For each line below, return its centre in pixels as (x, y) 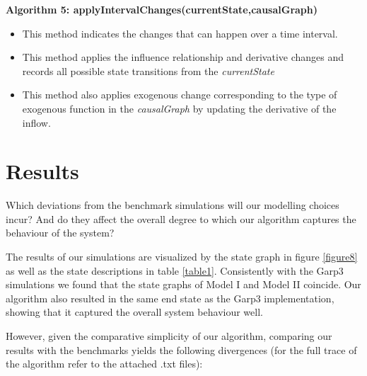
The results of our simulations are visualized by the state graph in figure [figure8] (182, 257)
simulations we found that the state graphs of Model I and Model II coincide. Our (183, 284)
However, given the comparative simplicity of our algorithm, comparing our (169, 336)
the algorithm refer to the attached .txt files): (104, 364)
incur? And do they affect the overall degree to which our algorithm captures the (181, 218)
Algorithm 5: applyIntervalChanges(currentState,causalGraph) (162, 9)
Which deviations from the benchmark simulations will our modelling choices (173, 205)
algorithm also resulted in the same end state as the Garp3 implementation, (170, 298)
